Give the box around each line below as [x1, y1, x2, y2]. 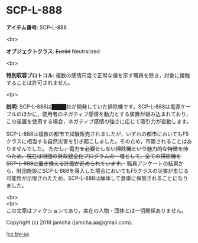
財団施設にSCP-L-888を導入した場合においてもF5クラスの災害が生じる [16, 167, 189, 174]
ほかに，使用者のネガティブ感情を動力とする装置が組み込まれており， [21, 110, 191, 117]
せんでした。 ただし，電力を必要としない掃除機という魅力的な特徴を [16, 145, 183, 152]
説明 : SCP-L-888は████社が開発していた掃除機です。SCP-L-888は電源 [6, 103, 181, 110]
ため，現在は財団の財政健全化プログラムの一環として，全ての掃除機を [11, 152, 181, 159]
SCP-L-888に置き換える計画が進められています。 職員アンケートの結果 [6, 160, 179, 167]
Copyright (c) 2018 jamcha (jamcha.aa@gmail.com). [6, 219, 133, 226]
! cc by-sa [6, 230, 30, 237]
